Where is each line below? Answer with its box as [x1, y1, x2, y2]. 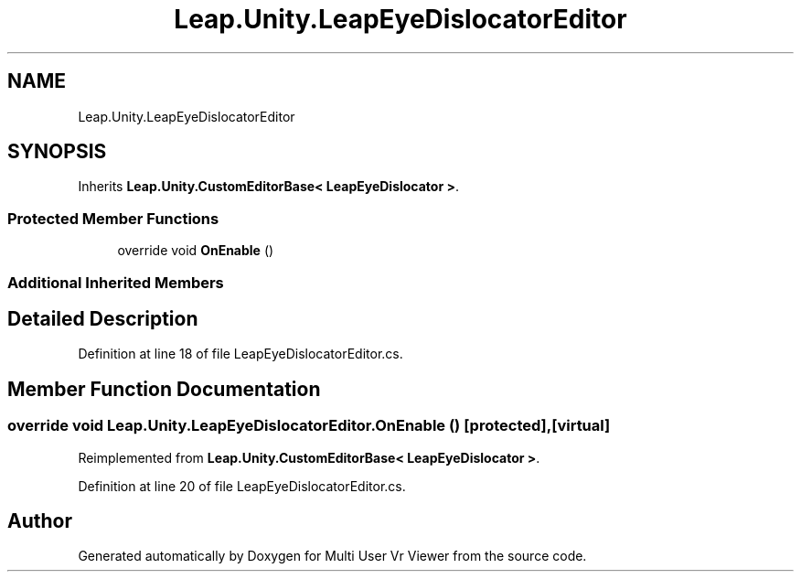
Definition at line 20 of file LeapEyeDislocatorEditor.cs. [78, 477, 406, 494]
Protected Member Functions [7, 209, 219, 228]
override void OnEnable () [117, 242, 274, 259]
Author [7, 509, 72, 533]
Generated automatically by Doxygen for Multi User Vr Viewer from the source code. [78, 548, 587, 564]
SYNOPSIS [7, 140, 107, 164]
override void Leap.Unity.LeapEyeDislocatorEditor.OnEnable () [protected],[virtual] [7, 416, 611, 435]
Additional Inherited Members [7, 273, 224, 292]
